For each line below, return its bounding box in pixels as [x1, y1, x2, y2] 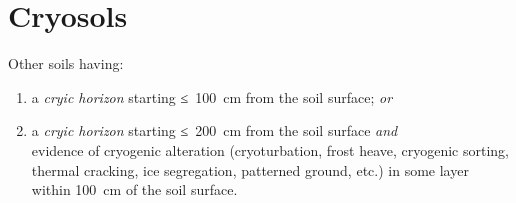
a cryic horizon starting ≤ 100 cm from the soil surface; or [31, 86, 393, 107]
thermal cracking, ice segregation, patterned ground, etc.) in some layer [31, 159, 469, 180]
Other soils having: [8, 53, 124, 74]
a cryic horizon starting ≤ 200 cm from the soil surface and [31, 120, 398, 141]
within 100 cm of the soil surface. [31, 179, 238, 200]
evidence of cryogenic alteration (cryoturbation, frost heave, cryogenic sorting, [31, 139, 510, 160]
